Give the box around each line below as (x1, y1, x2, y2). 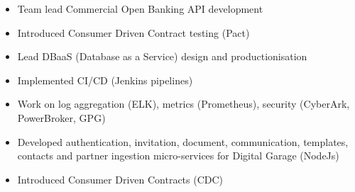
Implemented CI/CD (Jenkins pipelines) (17, 72, 193, 87)
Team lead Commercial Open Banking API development (17, 1, 263, 16)
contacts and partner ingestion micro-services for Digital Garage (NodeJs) (17, 148, 339, 163)
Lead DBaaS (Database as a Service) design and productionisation (17, 49, 307, 64)
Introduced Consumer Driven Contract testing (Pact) (17, 25, 250, 40)
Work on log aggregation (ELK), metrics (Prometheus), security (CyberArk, (17, 96, 350, 111)
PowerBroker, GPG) (17, 110, 106, 125)
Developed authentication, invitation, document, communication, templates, (17, 134, 349, 149)
